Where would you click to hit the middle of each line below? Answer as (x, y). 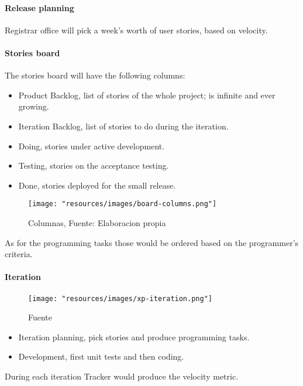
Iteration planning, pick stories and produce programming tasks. (134, 337)
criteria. (19, 254)
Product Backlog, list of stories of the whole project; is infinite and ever (147, 95)
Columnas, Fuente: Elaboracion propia (97, 223)
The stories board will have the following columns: (95, 75)
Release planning (39, 7)
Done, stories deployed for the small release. (97, 185)
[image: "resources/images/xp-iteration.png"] (120, 298)
